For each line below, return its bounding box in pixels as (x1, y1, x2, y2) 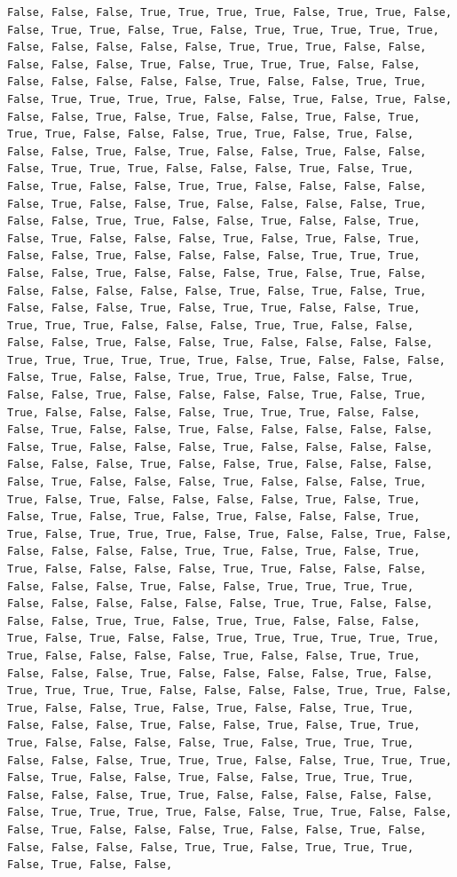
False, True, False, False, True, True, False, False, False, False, (7, 179, 427, 193)
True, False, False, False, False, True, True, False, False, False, (7, 563, 427, 575)
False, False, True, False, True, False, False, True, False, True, (7, 110, 421, 123)
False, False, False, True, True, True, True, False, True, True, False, (7, 6, 453, 19)
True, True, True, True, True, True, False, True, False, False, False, (7, 353, 445, 367)
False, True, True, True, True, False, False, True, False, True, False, (7, 92, 453, 106)
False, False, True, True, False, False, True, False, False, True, (7, 215, 421, 228)
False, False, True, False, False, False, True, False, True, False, (7, 266, 427, 280)
